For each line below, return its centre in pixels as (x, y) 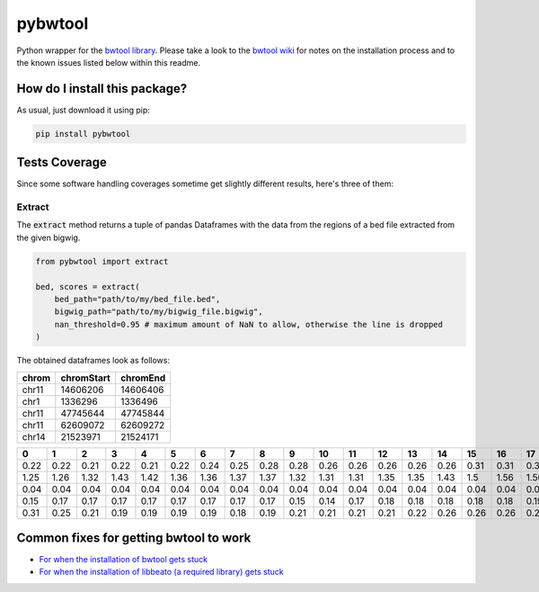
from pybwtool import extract (102, 261)
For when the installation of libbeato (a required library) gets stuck (161, 572)
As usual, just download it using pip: (83, 110)
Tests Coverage (62, 162)
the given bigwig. (49, 238)
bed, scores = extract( (88, 287)
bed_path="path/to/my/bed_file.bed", (137, 300)
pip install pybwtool (83, 134)
